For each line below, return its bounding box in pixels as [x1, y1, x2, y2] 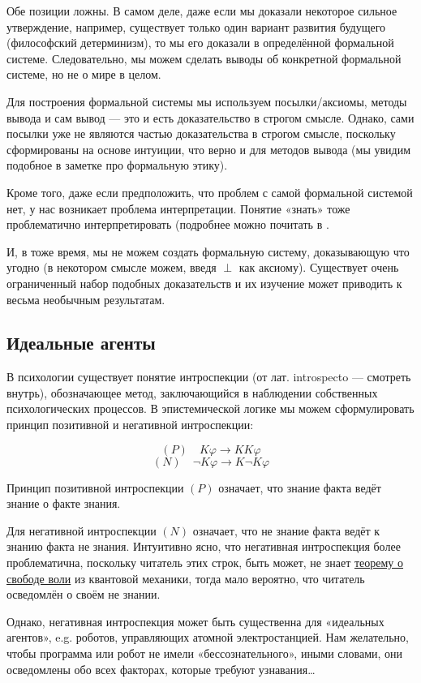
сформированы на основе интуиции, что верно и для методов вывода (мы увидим [6, 140, 411, 157]
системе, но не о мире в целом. [6, 66, 161, 83]
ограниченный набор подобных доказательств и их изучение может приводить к [6, 274, 402, 291]
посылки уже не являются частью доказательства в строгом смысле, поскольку [6, 125, 396, 142]
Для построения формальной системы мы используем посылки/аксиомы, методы [6, 92, 407, 110]
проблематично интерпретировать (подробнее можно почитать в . [6, 216, 329, 233]
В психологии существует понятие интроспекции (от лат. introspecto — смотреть [6, 368, 411, 385]
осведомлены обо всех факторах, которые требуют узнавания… [6, 660, 316, 677]
